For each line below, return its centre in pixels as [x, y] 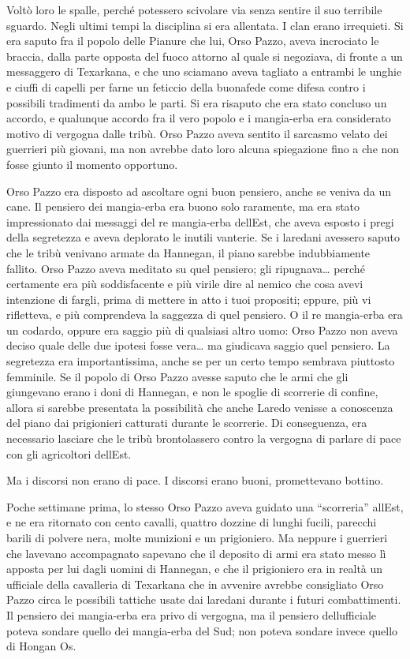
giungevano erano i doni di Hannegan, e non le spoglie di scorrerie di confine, [192, 392]
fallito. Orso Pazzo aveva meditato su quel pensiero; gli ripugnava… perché [186, 268]
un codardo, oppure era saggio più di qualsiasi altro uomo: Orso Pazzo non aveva [202, 329]
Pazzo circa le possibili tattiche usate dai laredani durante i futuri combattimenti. [204, 599]
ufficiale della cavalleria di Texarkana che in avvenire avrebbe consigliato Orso [195, 584]
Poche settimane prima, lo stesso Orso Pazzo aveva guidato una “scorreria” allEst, [205, 506]
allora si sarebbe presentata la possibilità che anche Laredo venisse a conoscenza [200, 407]
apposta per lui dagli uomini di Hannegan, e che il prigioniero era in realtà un [195, 569]
